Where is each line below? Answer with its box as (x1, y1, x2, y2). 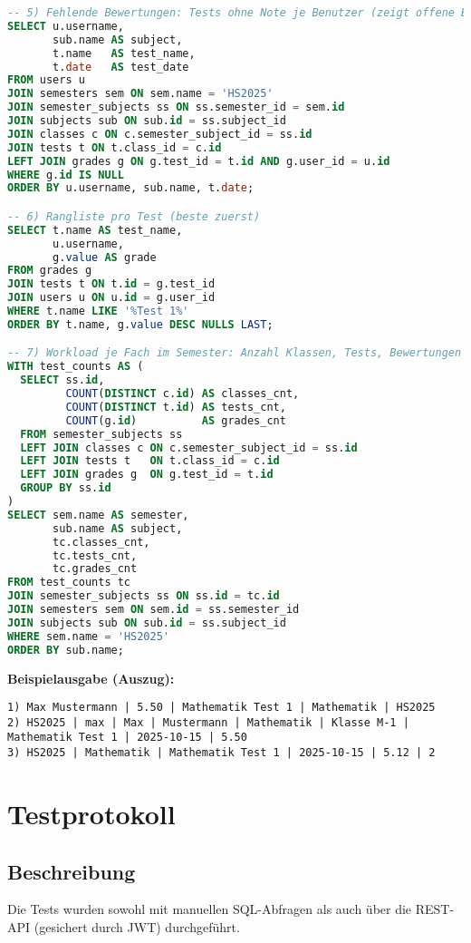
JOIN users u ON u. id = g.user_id (7, 291, 216, 305)
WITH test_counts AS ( (7, 360, 144, 374)
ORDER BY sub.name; (7, 643, 124, 656)
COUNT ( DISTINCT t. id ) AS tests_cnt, (65, 400, 286, 413)
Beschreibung (7, 857, 136, 885)
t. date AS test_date (53, 60, 189, 73)
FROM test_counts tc (7, 576, 131, 589)
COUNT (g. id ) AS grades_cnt (65, 413, 286, 427)
